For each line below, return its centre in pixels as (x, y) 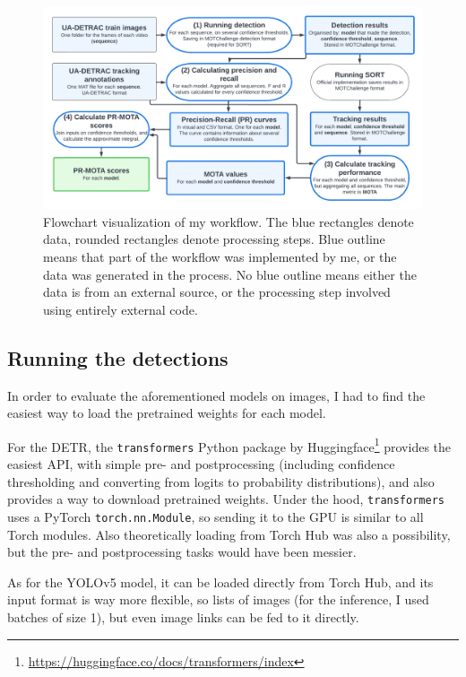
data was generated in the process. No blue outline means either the (230, 274)
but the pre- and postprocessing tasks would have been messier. (182, 552)
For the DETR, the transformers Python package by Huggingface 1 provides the (229, 445)
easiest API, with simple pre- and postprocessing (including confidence (201, 464)
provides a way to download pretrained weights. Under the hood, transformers (226, 499)
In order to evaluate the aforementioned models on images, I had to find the (216, 395)
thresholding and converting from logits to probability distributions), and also (221, 481)
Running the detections (118, 357)
